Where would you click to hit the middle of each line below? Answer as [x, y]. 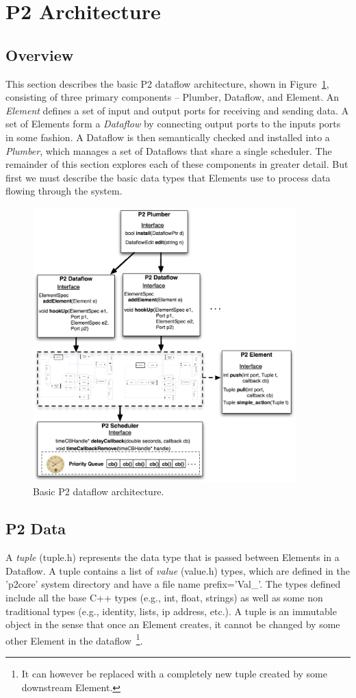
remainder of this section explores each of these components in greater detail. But [177, 164]
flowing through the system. [64, 191]
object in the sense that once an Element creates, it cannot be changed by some [173, 624]
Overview [40, 54]
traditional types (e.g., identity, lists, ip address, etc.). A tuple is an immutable [171, 611]
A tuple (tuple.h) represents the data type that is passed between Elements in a [173, 557]
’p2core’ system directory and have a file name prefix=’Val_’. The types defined [173, 584]
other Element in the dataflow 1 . [74, 639]
